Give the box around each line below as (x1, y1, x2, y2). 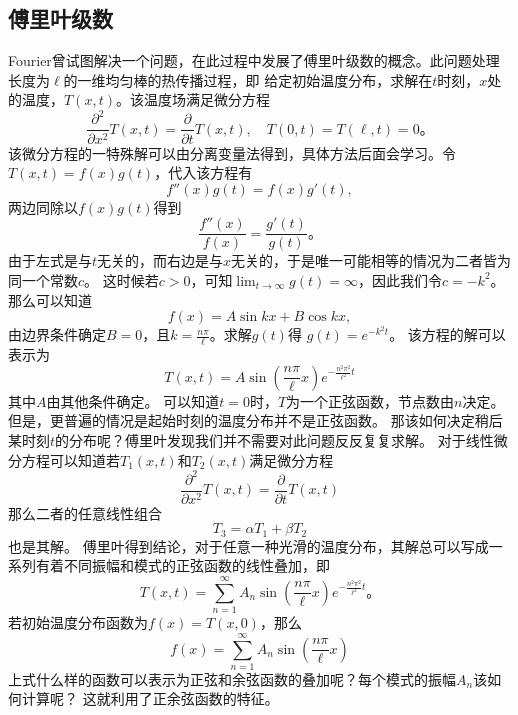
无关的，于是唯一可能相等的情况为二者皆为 (231, 250, 512, 271)
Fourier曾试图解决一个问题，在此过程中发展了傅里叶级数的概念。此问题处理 (8, 50, 500, 71)
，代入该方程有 (154, 162, 253, 183)
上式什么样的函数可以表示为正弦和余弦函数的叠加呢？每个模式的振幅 (8, 668, 456, 689)
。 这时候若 (84, 269, 159, 290)
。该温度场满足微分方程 (115, 89, 270, 110)
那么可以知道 (8, 289, 92, 310)
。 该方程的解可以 (389, 324, 506, 345)
